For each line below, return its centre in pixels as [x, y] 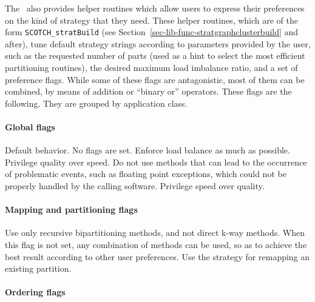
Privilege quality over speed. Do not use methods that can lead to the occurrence [156, 162]
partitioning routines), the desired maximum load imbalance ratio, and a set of [151, 68]
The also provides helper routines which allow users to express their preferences [155, 8]
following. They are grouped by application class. [96, 103]
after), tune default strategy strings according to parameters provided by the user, [158, 43]
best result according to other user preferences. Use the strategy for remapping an [157, 256]
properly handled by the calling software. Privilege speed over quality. [135, 185]
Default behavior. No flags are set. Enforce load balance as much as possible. [147, 150]
